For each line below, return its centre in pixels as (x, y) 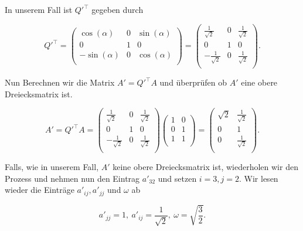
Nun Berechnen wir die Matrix (60, 82)
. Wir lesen (259, 178)
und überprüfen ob (193, 82)
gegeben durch (118, 9)
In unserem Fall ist (39, 9)
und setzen (177, 178)
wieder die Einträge (40, 190)
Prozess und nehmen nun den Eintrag (72, 178)
